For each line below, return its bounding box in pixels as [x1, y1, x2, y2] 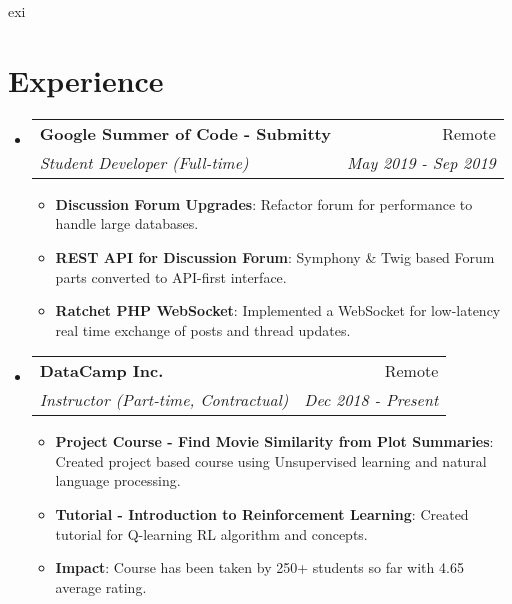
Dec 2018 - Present [304, 388, 439, 412]
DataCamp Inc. [39, 359, 164, 383]
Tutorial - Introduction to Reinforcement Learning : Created [55, 504, 469, 525]
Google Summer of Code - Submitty [39, 121, 331, 145]
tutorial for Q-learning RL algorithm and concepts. [55, 523, 368, 544]
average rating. [55, 576, 147, 597]
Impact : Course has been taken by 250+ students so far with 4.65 [55, 557, 464, 578]
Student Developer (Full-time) [39, 150, 249, 174]
